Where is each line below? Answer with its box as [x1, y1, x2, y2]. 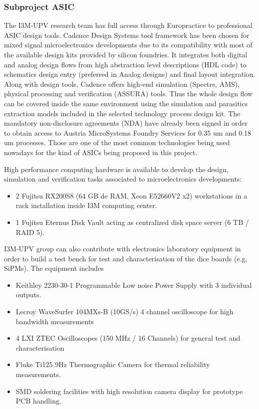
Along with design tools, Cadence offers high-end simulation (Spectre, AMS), [4, 78, 240, 89]
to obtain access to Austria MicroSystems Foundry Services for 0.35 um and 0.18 [4, 127, 252, 138]
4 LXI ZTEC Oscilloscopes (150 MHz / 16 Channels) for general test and [15, 333, 241, 343]
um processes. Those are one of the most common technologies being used [4, 137, 230, 148]
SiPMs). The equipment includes [4, 263, 104, 273]
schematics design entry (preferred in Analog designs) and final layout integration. [4, 69, 256, 79]
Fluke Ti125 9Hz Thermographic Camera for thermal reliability [15, 359, 210, 370]
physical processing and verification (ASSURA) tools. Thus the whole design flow [4, 88, 253, 99]
